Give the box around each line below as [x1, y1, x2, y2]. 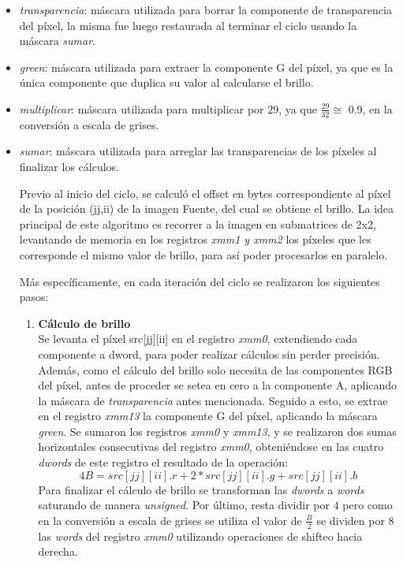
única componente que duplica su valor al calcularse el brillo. [19, 74, 314, 91]
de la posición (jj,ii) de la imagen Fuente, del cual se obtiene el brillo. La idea [19, 200, 394, 217]
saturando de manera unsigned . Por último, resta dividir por [38, 497, 330, 513]
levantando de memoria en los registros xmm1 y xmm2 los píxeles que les [19, 231, 371, 248]
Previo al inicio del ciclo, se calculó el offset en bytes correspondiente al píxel [19, 184, 391, 201]
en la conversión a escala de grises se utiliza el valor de [38, 512, 302, 528]
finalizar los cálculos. [19, 158, 119, 174]
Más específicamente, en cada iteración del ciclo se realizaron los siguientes [19, 273, 380, 289]
